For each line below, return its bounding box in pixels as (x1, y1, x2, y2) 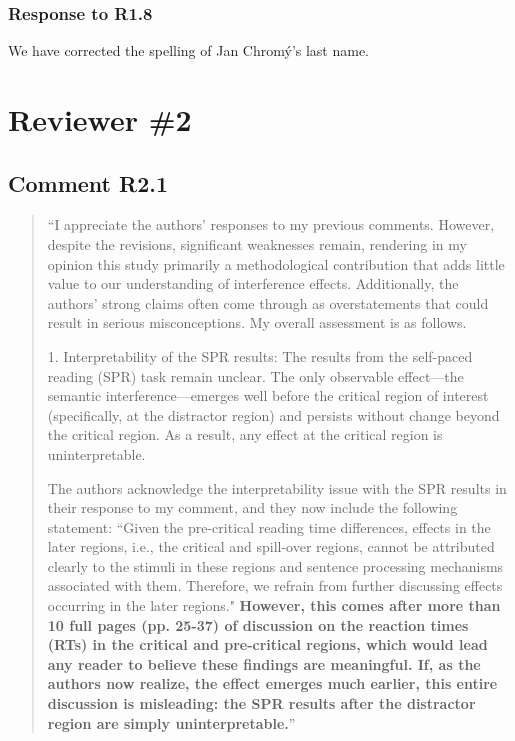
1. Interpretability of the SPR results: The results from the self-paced (47, 345, 473, 366)
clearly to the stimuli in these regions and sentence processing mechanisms (47, 555, 504, 576)
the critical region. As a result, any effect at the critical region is (47, 424, 443, 445)
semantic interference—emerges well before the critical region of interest (47, 385, 489, 406)
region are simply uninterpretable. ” (47, 712, 296, 733)
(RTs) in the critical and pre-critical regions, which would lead (47, 634, 488, 655)
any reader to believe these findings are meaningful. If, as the (47, 653, 481, 674)
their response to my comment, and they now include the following (47, 497, 458, 518)
